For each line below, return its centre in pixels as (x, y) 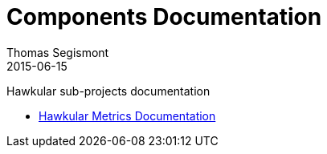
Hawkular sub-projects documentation (108, 91)
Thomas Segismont (58, 52)
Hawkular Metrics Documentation (127, 115)
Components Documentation (164, 17)
